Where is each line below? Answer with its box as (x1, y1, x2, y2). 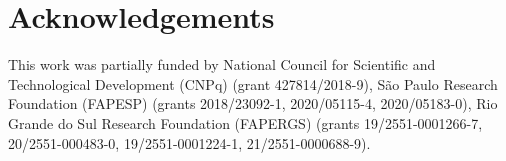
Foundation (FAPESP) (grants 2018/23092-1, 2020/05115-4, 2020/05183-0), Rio (8, 93, 498, 114)
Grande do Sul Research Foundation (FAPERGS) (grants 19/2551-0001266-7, (8, 112, 483, 133)
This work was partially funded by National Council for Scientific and (8, 54, 436, 75)
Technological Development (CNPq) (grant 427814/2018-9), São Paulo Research (8, 73, 498, 94)
